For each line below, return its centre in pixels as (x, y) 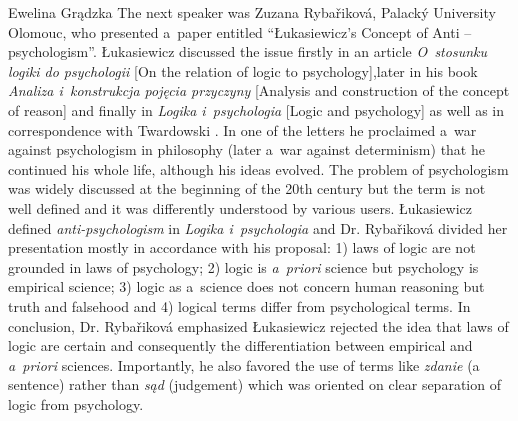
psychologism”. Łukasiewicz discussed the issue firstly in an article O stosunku (247, 51)
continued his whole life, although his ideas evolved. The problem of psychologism (258, 168)
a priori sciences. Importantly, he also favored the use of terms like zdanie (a (244, 364)
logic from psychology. (76, 403)
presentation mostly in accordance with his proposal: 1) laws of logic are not (242, 247)
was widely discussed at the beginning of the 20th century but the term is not (247, 188)
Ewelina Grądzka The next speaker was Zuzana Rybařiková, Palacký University (252, 12)
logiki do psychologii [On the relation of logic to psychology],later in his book (243, 70)
